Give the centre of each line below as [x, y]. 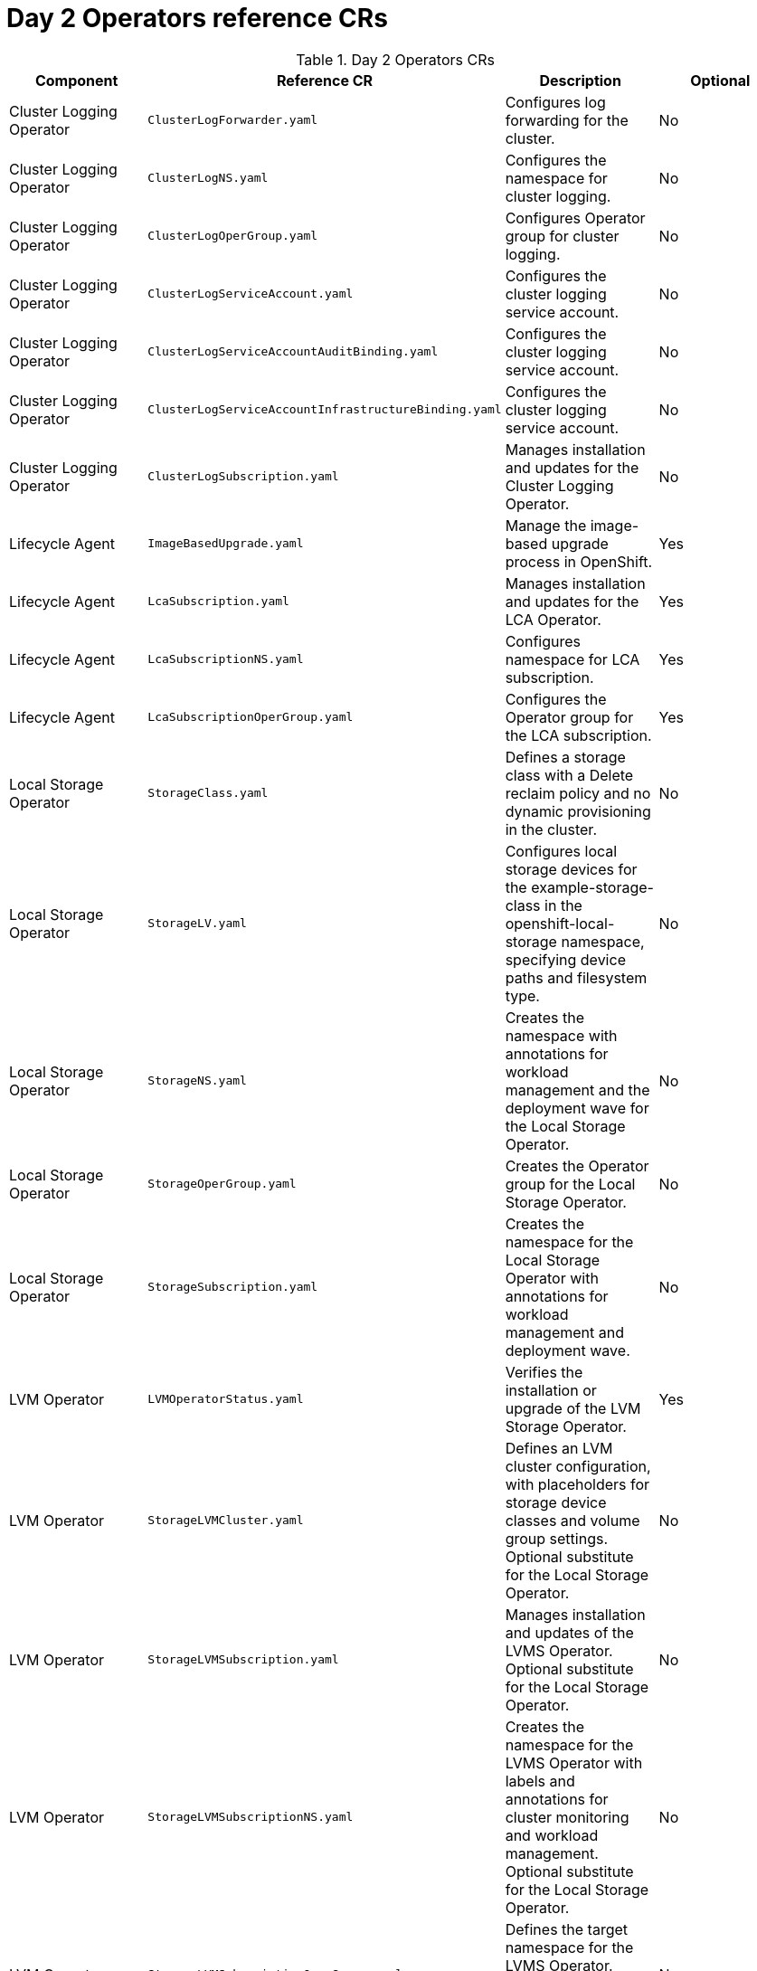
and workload [552, 1835]
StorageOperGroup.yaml [222, 1184]
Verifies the [544, 1372]
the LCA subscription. [578, 735]
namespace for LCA [572, 659]
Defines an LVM [559, 1448]
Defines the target [567, 1929]
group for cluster [562, 236]
